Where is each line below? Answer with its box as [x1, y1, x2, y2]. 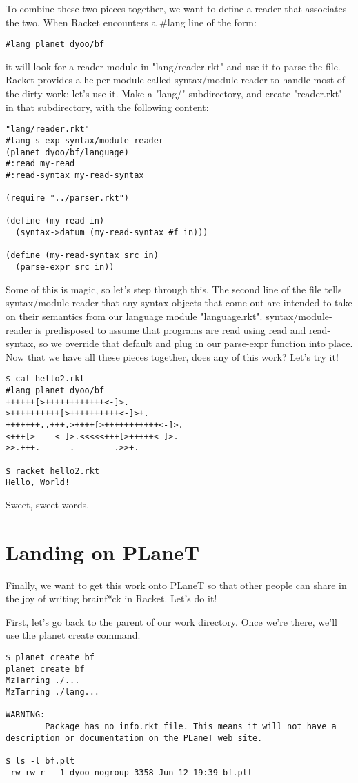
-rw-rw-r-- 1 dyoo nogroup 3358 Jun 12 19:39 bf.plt [6, 767, 252, 777]
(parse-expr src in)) [15, 262, 115, 272]
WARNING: [6, 710, 46, 720]
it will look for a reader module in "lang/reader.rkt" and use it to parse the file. [6, 59, 341, 73]
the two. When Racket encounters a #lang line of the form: [6, 14, 257, 29]
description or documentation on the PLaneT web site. [6, 733, 263, 743]
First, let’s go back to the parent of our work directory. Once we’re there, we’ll [6, 614, 337, 628]
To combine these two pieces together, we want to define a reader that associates [6, 1, 347, 15]
